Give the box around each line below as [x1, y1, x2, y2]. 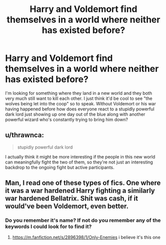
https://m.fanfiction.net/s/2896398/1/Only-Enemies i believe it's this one [12, 235, 161, 241]
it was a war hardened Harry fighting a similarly [5, 186, 155, 195]
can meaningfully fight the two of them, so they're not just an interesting [5, 159, 153, 165]
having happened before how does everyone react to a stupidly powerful [5, 106, 155, 112]
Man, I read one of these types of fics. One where [5, 179, 161, 187]
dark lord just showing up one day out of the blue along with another [5, 111, 146, 117]
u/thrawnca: [5, 131, 44, 140]
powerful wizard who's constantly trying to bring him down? [5, 116, 128, 122]
